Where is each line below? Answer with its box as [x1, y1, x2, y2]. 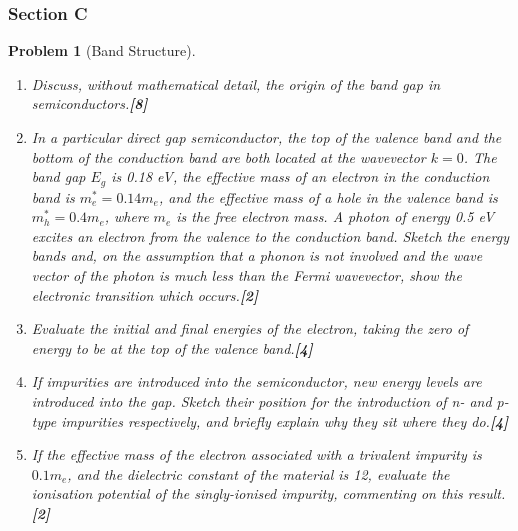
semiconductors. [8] [31, 93, 148, 114]
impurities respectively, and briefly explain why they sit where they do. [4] [61, 410, 509, 431]
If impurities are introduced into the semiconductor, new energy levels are [31, 371, 482, 392]
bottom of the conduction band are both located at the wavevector [31, 146, 426, 167]
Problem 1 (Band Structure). [8, 40, 196, 61]
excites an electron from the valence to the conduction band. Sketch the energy [31, 225, 509, 246]
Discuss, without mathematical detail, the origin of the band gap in [31, 73, 441, 94]
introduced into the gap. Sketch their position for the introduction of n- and [31, 390, 492, 411]
